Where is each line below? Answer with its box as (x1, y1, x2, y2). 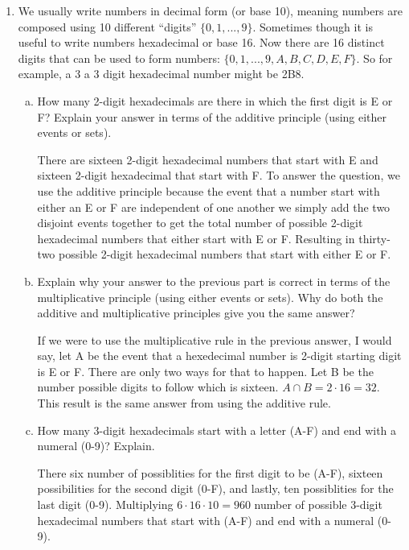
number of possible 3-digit (254, 496, 382, 513)
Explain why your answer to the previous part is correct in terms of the (37, 272, 391, 289)
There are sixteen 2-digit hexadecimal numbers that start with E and (37, 151, 378, 167)
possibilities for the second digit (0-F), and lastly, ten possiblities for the (37, 480, 394, 497)
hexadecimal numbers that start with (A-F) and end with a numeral (37, 511, 374, 528)
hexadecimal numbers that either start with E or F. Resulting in (37, 230, 355, 246)
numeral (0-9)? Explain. (37, 437, 155, 454)
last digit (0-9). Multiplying (37, 496, 174, 513)
